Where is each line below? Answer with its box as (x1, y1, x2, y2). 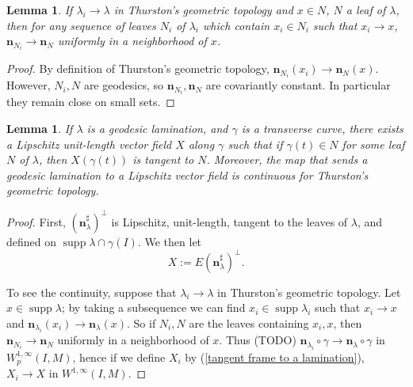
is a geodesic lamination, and (86, 120, 228, 137)
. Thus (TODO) (219, 332, 296, 348)
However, (6, 77, 51, 93)
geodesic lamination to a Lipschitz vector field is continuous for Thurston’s (6, 166, 369, 183)
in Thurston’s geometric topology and (113, 2, 293, 17)
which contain (203, 17, 270, 33)
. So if (126, 314, 156, 331)
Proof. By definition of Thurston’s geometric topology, (6, 60, 270, 77)
